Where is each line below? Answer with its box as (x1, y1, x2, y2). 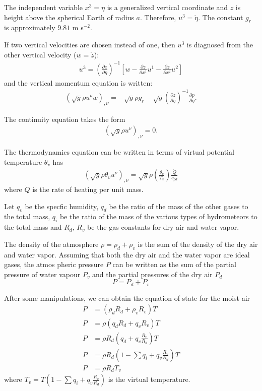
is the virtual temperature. (108, 374, 190, 384)
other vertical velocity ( (4, 49, 77, 59)
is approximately (4, 22, 55, 33)
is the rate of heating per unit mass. (32, 184, 144, 194)
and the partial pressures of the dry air (92, 269, 213, 279)
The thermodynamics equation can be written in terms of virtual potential (4, 147, 234, 157)
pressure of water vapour (4, 269, 81, 279)
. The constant (198, 12, 243, 22)
